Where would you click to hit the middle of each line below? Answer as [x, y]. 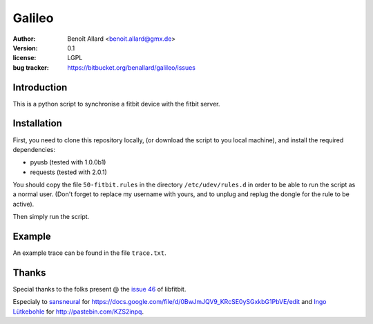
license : [25, 58]
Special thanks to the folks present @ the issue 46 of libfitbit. [99, 289]
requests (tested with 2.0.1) [68, 172]
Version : [25, 48]
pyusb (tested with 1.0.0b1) [68, 162]
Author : [24, 39]
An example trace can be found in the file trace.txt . [89, 253]
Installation [37, 123]
